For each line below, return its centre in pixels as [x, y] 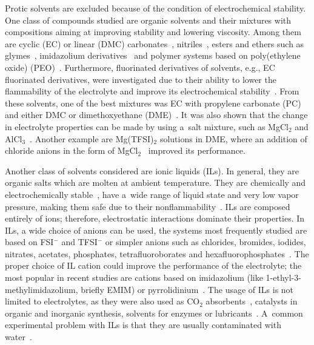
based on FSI [29, 242]
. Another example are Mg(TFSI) [92, 138]
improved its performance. [197, 150]
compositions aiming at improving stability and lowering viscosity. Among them [153, 32]
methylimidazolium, [42, 289]
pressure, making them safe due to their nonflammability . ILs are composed [148, 206]
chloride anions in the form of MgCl [72, 150]
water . [18, 337]
